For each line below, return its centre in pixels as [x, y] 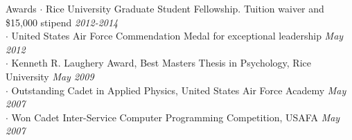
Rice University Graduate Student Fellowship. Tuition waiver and [185, 8]
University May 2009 [50, 76]
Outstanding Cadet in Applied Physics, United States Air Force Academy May [179, 90]
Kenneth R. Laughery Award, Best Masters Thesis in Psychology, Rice [161, 63]
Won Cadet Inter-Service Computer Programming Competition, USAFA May [176, 117]
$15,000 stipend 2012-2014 [62, 22]
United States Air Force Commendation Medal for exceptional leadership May [177, 36]
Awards [21, 8]
